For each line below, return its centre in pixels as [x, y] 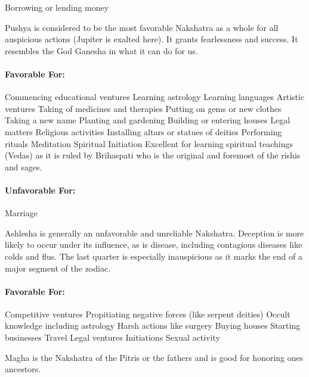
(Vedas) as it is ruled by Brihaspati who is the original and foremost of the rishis [153, 155]
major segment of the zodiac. [58, 268]
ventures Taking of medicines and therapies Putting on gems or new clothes [143, 108]
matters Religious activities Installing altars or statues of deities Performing [143, 131]
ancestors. [23, 369]
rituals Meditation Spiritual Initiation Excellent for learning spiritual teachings [149, 143]
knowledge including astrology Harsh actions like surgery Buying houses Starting [153, 325]
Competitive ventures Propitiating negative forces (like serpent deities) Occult [148, 314]
